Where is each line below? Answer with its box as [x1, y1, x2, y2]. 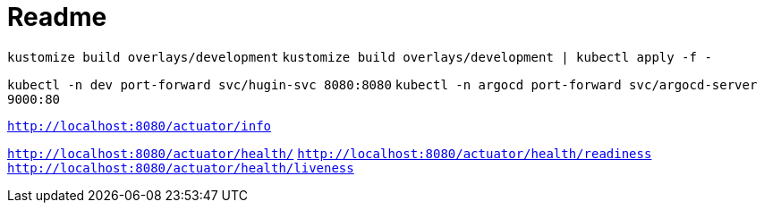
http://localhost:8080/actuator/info [7, 118, 272, 133]
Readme [7, 2, 107, 32]
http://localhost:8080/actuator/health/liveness [7, 160, 354, 175]
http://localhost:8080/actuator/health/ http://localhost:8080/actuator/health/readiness [7, 146, 652, 161]
